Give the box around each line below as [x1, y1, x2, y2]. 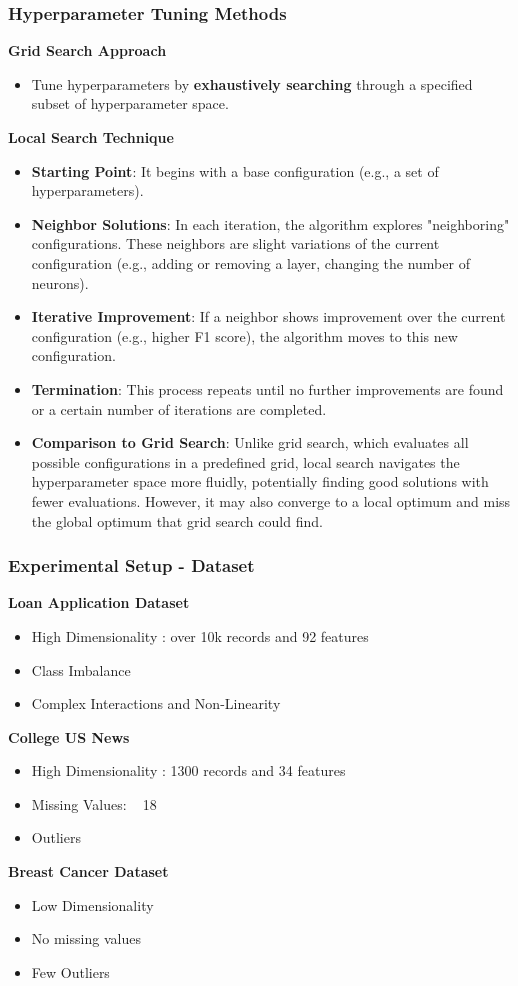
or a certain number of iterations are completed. [31, 398, 327, 419]
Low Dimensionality [31, 894, 154, 915]
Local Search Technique [8, 127, 174, 147]
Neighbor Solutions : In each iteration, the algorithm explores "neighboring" [31, 213, 510, 234]
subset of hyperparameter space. [31, 93, 229, 114]
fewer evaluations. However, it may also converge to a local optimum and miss [31, 490, 511, 511]
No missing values [31, 928, 141, 949]
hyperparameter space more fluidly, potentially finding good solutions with [31, 471, 489, 492]
